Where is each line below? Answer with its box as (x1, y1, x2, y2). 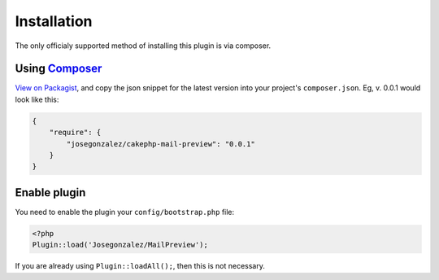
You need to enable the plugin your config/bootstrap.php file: (15, 207, 235, 217)
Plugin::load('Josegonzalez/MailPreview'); (32, 240, 209, 250)
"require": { (49, 128, 102, 138)
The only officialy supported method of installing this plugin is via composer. (15, 41, 272, 50)
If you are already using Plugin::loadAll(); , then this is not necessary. (15, 261, 266, 271)
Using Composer (15, 62, 102, 76)
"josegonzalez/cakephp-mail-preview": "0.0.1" (66, 139, 255, 148)
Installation (15, 12, 93, 30)
